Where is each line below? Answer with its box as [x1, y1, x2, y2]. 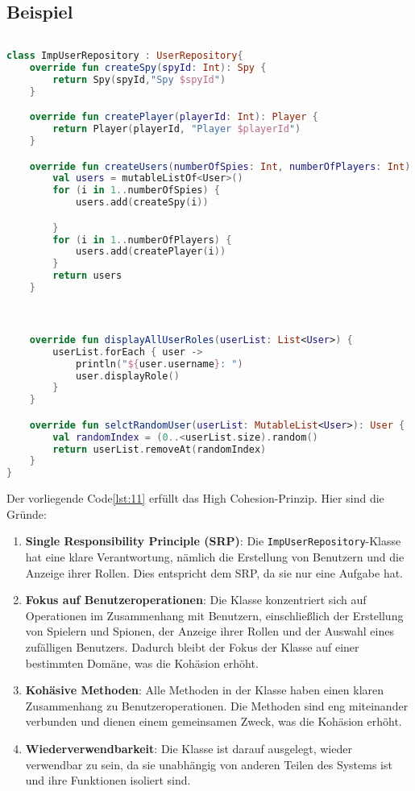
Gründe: [6, 505, 47, 522]
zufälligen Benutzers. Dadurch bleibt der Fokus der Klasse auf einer [25, 638, 359, 655]
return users [52, 270, 122, 282]
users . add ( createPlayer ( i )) [75, 246, 226, 258]
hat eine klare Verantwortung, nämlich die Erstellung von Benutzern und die [25, 549, 405, 565]
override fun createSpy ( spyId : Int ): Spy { [29, 61, 267, 73]
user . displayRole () [75, 370, 180, 382]
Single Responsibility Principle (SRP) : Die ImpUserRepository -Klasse [25, 532, 401, 549]
